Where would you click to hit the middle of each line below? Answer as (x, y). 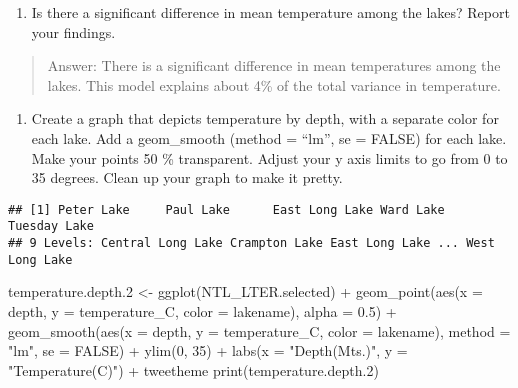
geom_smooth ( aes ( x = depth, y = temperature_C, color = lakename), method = (259, 330)
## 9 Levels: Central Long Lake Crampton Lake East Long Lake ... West (251, 243)
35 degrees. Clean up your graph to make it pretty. (187, 177)
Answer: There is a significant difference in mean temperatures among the (274, 65)
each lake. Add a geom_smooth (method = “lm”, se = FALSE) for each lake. (269, 137)
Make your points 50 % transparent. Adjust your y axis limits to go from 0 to (269, 157)
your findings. (73, 31)
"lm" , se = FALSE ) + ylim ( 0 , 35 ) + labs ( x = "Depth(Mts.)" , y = (208, 350)
